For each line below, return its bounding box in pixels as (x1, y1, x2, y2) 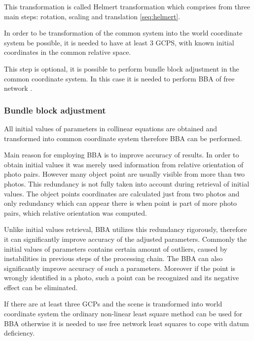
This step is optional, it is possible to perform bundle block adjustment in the (4, 63, 239, 74)
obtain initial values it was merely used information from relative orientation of (4, 159, 244, 169)
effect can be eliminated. (4, 282, 78, 292)
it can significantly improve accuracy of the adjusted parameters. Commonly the (4, 233, 247, 244)
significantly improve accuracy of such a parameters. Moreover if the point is (4, 263, 236, 273)
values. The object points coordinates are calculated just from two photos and (4, 188, 240, 198)
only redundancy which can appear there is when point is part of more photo (4, 198, 237, 208)
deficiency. (4, 328, 35, 338)
